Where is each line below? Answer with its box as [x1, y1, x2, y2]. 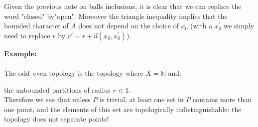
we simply [224, 20, 255, 31]
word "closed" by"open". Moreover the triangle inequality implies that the [4, 10, 228, 21]
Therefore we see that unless [4, 94, 91, 105]
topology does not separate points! [4, 114, 109, 124]
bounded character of [4, 20, 69, 31]
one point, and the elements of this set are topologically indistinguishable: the [4, 104, 242, 114]
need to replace [4, 30, 50, 40]
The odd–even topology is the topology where [4, 67, 143, 78]
